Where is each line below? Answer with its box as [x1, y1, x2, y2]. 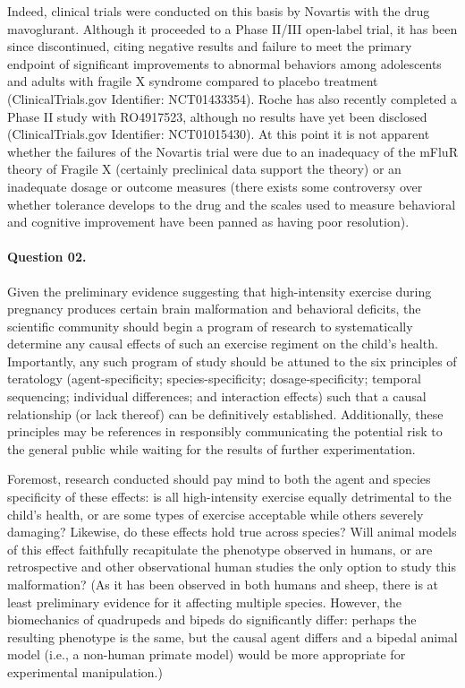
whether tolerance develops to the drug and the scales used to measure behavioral [7, 194, 456, 213]
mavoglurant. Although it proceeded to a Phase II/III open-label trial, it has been [7, 19, 458, 38]
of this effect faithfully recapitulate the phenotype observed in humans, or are [7, 539, 433, 558]
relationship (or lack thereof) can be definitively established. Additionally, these [7, 404, 444, 423]
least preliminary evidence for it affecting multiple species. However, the [7, 592, 402, 611]
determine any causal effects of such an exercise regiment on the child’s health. [7, 334, 438, 353]
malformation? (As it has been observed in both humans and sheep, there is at [7, 575, 439, 594]
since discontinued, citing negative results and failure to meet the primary [7, 37, 412, 56]
